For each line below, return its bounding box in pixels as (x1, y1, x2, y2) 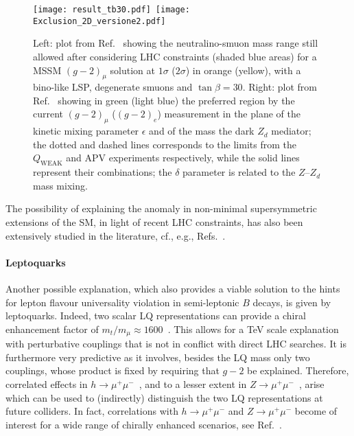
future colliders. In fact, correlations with (5, 404, 178, 418)
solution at (110, 62, 155, 77)
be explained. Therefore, (247, 363, 349, 378)
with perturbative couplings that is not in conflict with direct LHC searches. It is (5, 336, 346, 351)
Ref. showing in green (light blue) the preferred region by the (33, 93, 295, 107)
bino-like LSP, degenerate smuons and (33, 80, 193, 94)
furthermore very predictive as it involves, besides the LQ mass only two (5, 349, 310, 364)
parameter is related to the (182, 165, 296, 179)
